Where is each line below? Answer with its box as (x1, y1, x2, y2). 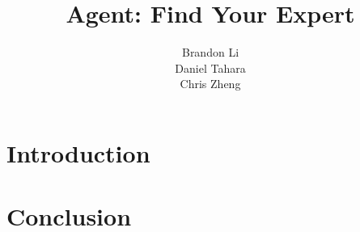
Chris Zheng (180, 75, 241, 92)
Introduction (6, 136, 150, 169)
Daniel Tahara (175, 59, 246, 76)
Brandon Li (181, 44, 239, 61)
